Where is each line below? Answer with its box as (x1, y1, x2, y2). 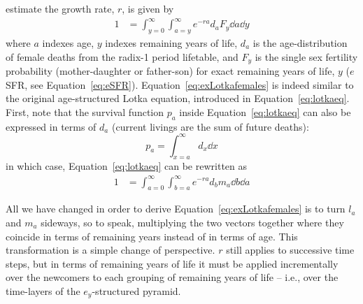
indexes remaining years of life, (105, 35, 238, 50)
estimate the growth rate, (6, 1, 115, 15)
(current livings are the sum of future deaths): (111, 119, 309, 133)
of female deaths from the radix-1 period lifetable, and (6, 49, 239, 64)
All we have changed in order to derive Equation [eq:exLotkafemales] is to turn (6, 201, 346, 216)
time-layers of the (6, 283, 80, 298)
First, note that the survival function (6, 104, 164, 119)
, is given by (122, 1, 174, 15)
